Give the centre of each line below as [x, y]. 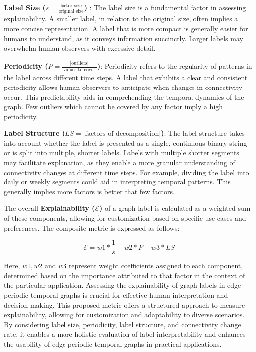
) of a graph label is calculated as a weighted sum [175, 208]
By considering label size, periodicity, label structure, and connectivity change [123, 324]
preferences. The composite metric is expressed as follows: [92, 227]
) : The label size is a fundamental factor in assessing [165, 7]
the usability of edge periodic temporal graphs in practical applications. [113, 344]
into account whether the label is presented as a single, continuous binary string [126, 142]
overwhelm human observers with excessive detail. [80, 48]
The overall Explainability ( [50, 208]
